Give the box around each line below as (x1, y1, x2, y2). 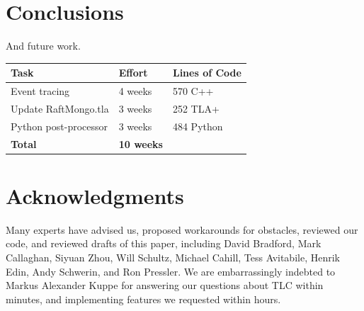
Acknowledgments (6, 181, 184, 210)
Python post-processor (11, 118, 108, 133)
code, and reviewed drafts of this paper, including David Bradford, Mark (6, 236, 322, 251)
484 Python (172, 118, 223, 133)
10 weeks (118, 136, 163, 151)
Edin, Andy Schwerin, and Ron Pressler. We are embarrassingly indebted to (6, 264, 336, 278)
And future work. (6, 38, 81, 53)
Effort (118, 65, 148, 80)
